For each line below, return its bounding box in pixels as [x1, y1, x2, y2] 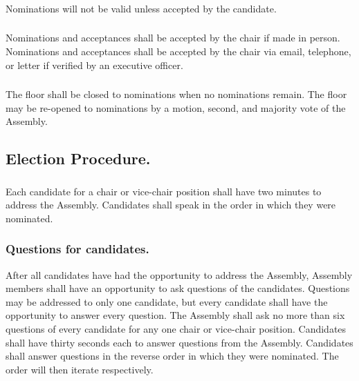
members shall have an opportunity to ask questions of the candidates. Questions [6, 281, 350, 295]
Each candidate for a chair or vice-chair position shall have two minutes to [6, 184, 322, 198]
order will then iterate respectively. [6, 362, 154, 376]
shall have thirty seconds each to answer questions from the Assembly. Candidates [6, 335, 353, 349]
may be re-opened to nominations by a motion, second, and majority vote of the [6, 100, 346, 115]
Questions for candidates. [6, 240, 149, 257]
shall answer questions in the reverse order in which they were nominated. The [6, 349, 339, 363]
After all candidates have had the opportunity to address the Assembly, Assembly [6, 267, 353, 282]
